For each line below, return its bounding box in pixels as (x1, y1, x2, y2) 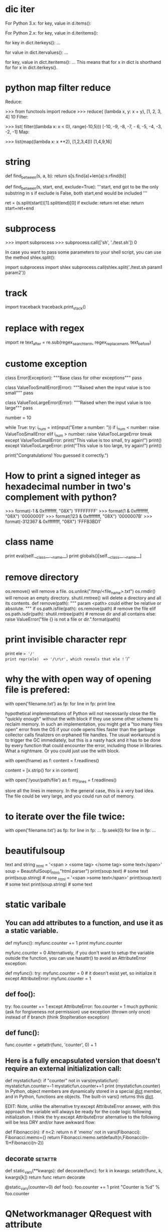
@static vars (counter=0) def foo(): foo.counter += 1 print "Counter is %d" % (5, 1184, 160, 1191)
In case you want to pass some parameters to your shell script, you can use (5, 249, 161, 255)
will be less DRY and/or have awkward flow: (5, 1119, 96, 1125)
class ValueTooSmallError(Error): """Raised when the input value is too (5, 384, 150, 390)
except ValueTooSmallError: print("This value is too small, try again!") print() (5, 437, 162, 443)
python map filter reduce (5, 82, 111, 93)
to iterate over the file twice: (5, 810, 125, 822)
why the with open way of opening (5, 673, 152, 684)
